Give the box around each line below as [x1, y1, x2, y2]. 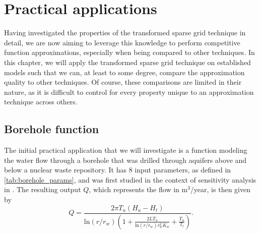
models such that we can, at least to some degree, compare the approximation [4, 67, 245, 77]
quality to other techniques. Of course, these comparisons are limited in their [4, 77, 242, 87]
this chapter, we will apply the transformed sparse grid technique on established [4, 56, 251, 67]
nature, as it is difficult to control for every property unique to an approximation [4, 86, 254, 97]
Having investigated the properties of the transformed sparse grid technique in [4, 27, 246, 38]
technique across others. [4, 96, 78, 107]
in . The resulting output [4, 184, 81, 195]
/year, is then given [190, 184, 250, 195]
